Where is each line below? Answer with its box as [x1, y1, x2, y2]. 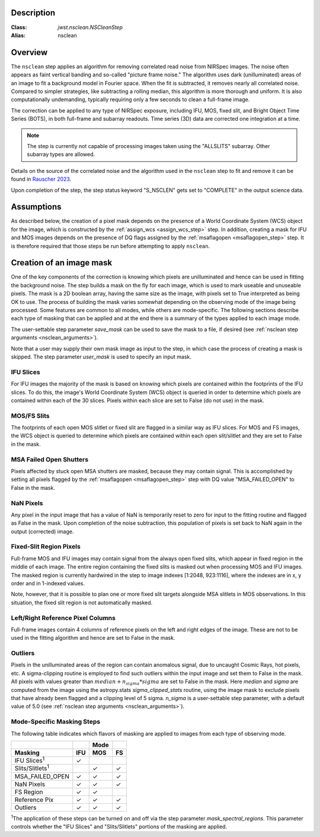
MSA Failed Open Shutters [11, 455, 89, 463]
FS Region [14, 788, 44, 796]
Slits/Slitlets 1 [14, 763, 50, 772]
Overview [11, 47, 48, 57]
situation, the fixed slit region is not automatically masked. [11, 599, 153, 606]
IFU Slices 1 [14, 755, 45, 765]
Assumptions [11, 202, 62, 212]
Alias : [11, 31, 26, 39]
